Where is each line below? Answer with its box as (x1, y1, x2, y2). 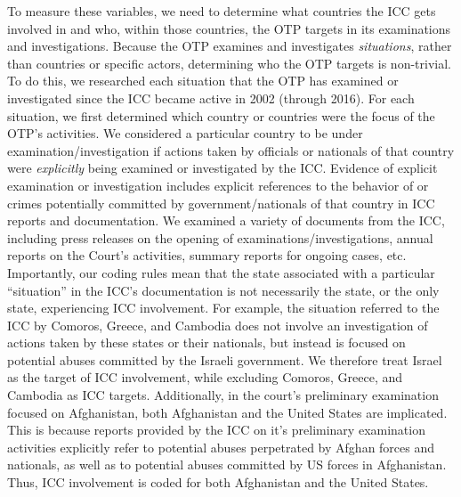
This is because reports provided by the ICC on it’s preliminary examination (7, 420, 425, 439)
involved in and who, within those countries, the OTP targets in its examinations (7, 19, 451, 37)
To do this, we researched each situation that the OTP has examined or (7, 71, 399, 90)
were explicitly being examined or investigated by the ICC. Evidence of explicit (7, 159, 438, 177)
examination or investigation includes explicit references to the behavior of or (7, 175, 429, 194)
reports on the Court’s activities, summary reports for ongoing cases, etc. (7, 246, 407, 265)
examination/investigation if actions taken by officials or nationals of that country (7, 141, 455, 159)
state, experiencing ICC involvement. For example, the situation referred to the (7, 298, 440, 317)
